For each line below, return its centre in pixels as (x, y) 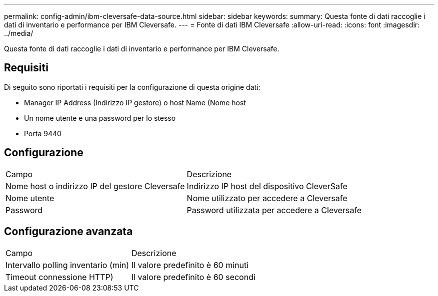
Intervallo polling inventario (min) (67, 265)
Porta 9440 (43, 133)
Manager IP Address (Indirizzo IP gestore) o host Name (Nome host (135, 102)
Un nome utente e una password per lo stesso (100, 118)
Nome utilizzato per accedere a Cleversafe (267, 198)
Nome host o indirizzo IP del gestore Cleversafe (95, 186)
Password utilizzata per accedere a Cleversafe (274, 210)
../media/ (19, 33)
